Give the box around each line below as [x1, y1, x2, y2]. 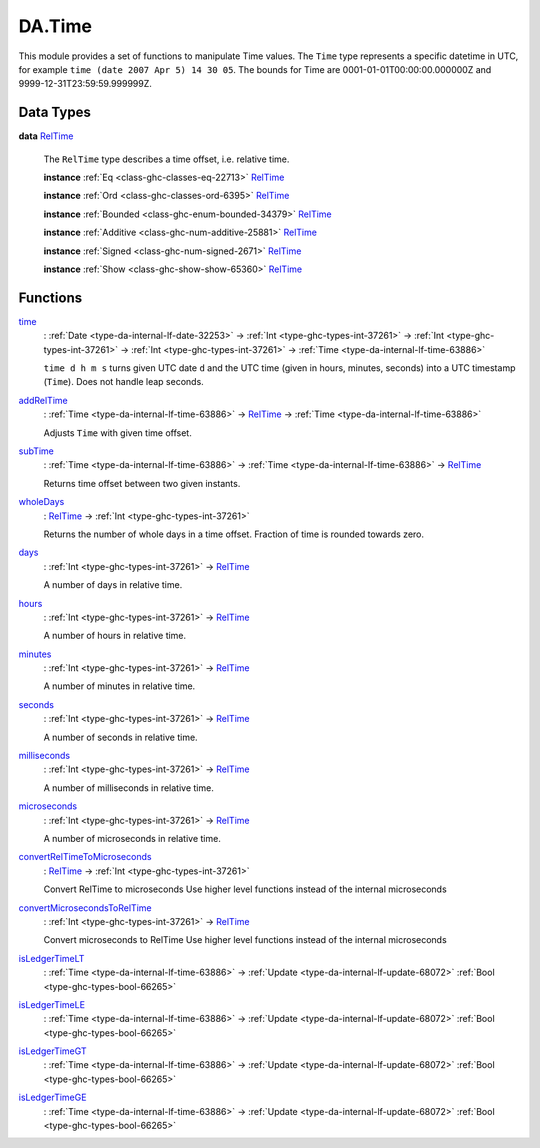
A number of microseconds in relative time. [43, 832, 222, 844]
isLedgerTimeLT [18, 952, 85, 964]
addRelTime [18, 394, 69, 406]
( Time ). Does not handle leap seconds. [43, 376, 204, 388]
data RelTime [18, 130, 74, 142]
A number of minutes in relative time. [43, 680, 196, 692]
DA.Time [18, 15, 92, 37]
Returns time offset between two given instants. [43, 477, 241, 489]
